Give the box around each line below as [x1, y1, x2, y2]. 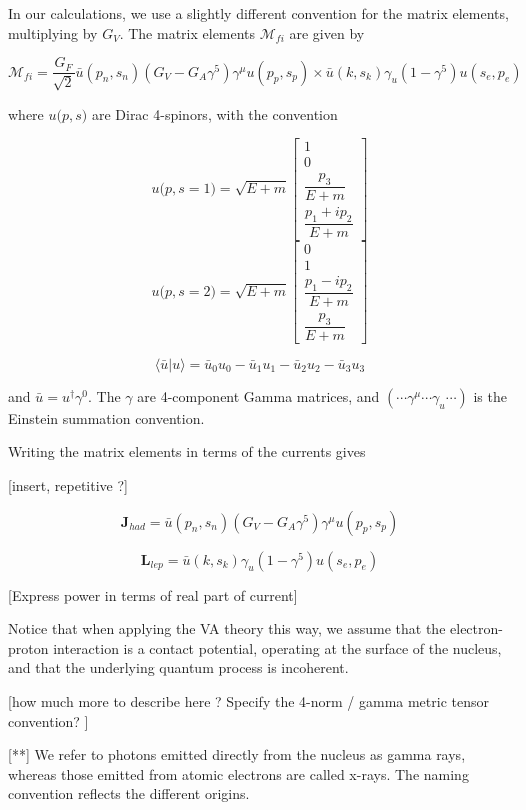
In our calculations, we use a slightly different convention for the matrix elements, [8, 3, 509, 23]
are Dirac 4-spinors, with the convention [91, 103, 338, 124]
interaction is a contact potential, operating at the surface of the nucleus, [53, 637, 502, 658]
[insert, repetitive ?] [8, 474, 128, 495]
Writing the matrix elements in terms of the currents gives [8, 441, 366, 462]
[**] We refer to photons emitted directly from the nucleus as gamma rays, [8, 744, 466, 765]
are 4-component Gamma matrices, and [137, 385, 380, 406]
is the [473, 385, 507, 406]
